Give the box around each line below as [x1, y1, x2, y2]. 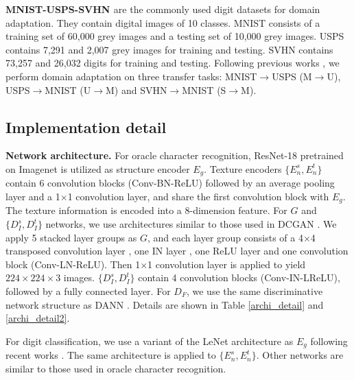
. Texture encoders [204, 161, 282, 176]
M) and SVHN [105, 82, 167, 97]
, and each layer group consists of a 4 [147, 230, 303, 244]
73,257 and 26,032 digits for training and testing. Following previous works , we [5, 56, 340, 70]
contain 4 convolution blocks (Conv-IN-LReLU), [138, 270, 340, 285]
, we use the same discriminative [186, 284, 323, 298]
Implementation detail [5, 116, 167, 137]
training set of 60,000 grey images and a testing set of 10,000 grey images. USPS [5, 29, 344, 43]
